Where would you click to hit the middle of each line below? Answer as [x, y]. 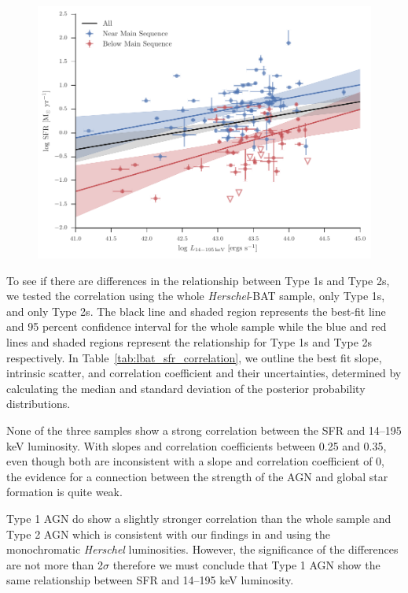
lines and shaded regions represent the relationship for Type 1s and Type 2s [189, 341]
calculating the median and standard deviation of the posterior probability [186, 388]
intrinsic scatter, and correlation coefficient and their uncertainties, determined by [204, 373]
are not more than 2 [55, 564]
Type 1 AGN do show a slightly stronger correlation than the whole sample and [199, 518]
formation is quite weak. [64, 492]
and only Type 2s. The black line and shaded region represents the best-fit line [196, 311]
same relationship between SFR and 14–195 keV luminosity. [150, 580]
